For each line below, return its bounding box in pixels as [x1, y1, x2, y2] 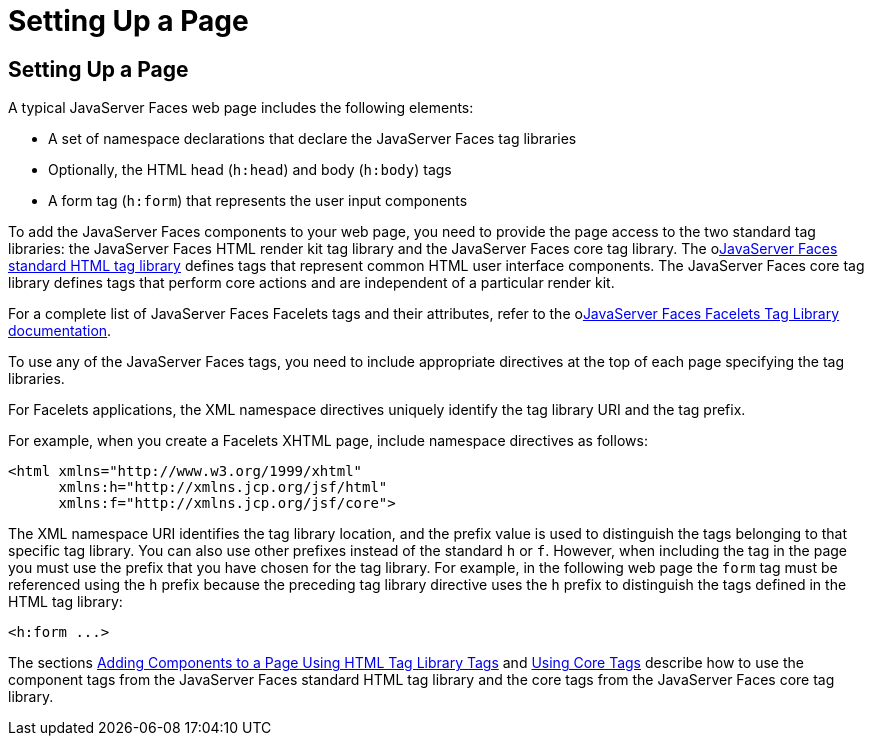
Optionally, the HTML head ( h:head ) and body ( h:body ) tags [48, 161, 452, 179]
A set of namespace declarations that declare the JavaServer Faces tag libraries [48, 130, 577, 148]
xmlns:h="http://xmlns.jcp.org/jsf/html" [58, 479, 388, 496]
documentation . [8, 322, 112, 340]
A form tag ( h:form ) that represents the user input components [48, 192, 468, 210]
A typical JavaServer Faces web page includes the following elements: [8, 99, 474, 117]
